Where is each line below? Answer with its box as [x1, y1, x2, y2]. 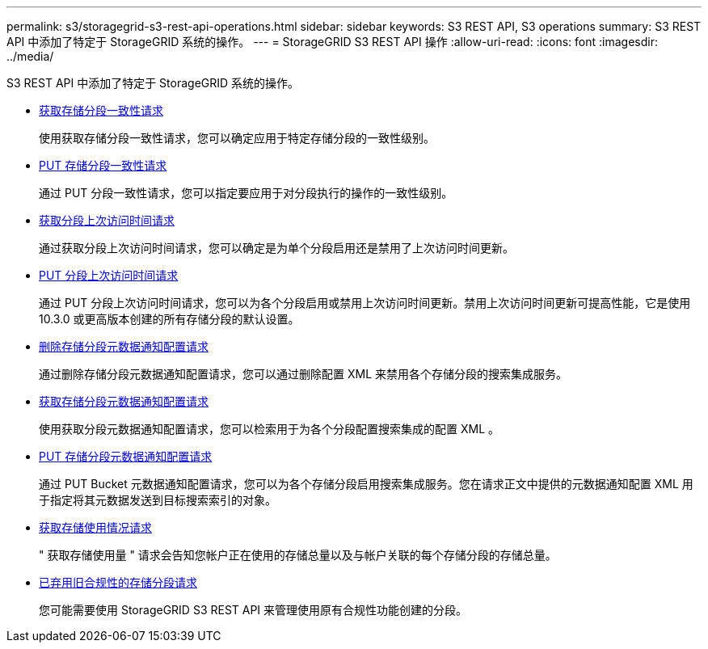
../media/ [6, 49, 54, 63]
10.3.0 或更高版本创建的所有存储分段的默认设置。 [39, 312, 300, 326]
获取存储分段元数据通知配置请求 [39, 394, 209, 408]
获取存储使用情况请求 [39, 520, 152, 534]
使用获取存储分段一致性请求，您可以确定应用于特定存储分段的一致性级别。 [39, 131, 435, 145]
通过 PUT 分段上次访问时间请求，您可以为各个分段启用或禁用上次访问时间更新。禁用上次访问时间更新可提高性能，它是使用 [39, 296, 691, 310]
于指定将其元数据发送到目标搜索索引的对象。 [39, 493, 276, 507]
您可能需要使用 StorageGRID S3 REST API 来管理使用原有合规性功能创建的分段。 [39, 603, 468, 617]
